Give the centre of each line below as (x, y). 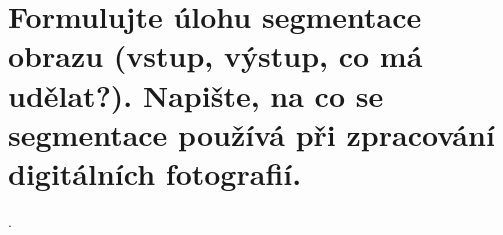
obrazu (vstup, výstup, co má (215, 55)
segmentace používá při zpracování (251, 133)
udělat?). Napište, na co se (196, 94)
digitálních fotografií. (155, 172)
